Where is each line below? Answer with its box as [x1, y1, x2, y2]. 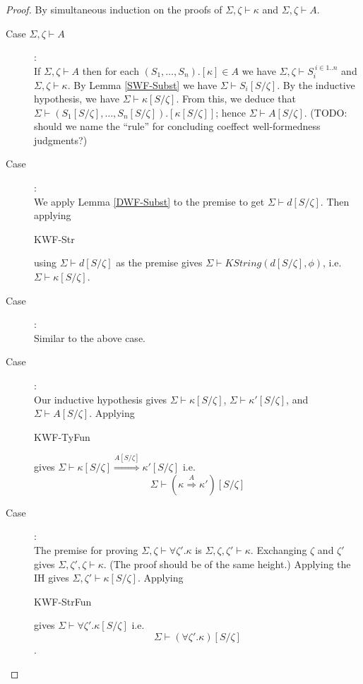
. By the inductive [277, 77, 355, 92]
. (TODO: [304, 105, 347, 119]
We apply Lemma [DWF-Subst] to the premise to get [34, 194, 265, 208]
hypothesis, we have [34, 91, 120, 106]
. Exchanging [250, 542, 307, 557]
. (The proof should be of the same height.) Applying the [103, 556, 351, 571]
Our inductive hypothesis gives [34, 391, 167, 406]
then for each [82, 63, 139, 78]
